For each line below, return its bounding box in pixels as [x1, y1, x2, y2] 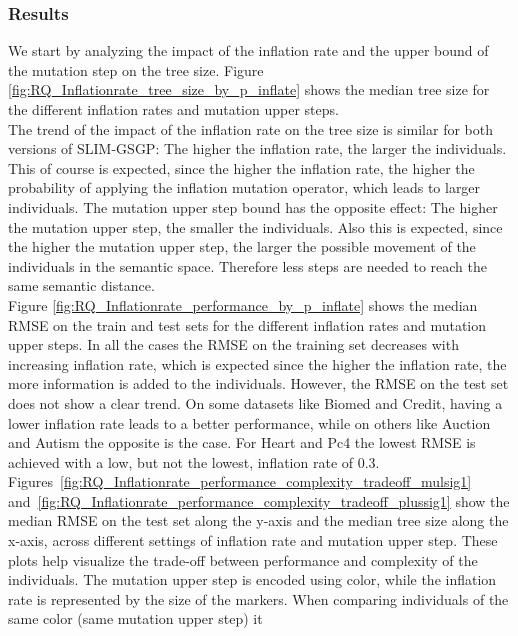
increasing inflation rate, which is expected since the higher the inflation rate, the [8, 353, 507, 374]
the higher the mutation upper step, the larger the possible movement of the [8, 236, 476, 257]
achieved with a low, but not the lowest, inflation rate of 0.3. [8, 451, 380, 472]
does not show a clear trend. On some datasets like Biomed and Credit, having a [8, 392, 503, 413]
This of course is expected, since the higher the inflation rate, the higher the [8, 157, 475, 178]
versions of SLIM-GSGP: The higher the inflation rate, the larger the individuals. [8, 138, 507, 159]
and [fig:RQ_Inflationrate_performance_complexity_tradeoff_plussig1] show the [8, 490, 510, 511]
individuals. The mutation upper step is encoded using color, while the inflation [8, 569, 497, 590]
